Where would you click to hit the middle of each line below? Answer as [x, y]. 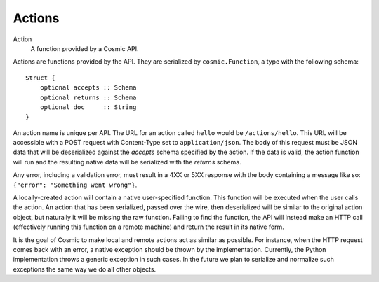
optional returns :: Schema [88, 97]
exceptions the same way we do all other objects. [85, 269]
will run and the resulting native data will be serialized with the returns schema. [127, 162]
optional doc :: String [88, 107]
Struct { [40, 78]
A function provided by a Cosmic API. [85, 48]
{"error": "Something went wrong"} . [75, 185]
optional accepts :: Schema [88, 88]
